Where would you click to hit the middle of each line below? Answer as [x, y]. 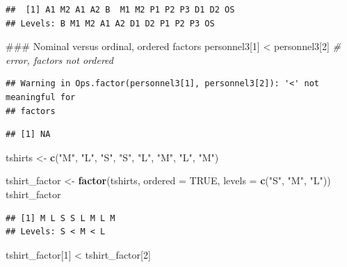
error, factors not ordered [59, 59]
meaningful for [41, 97]
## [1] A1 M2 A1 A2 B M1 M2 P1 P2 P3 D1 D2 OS [120, 10]
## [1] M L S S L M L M [60, 218]
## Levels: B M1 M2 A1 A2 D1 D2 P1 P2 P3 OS [110, 23]
